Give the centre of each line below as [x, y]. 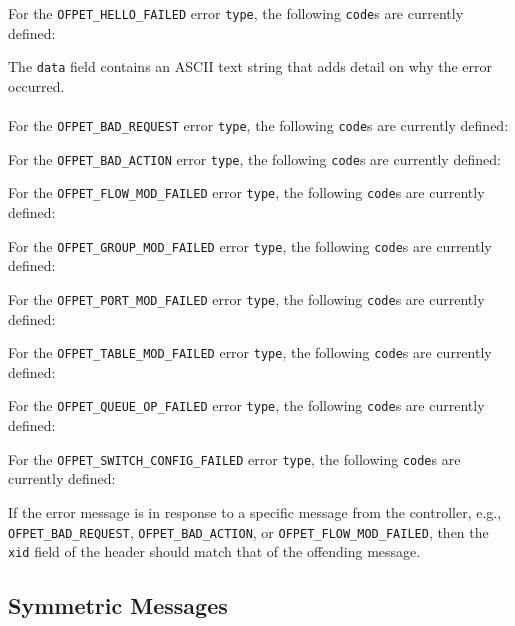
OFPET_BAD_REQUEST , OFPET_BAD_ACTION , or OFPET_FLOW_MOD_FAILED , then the [248, 531]
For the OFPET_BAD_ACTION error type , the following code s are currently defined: [254, 158]
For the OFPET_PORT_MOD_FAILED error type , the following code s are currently [246, 298]
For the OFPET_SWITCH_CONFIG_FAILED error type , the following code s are [234, 458]
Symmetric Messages [118, 605]
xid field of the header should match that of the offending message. [214, 551]
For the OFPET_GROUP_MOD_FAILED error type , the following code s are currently [250, 245]
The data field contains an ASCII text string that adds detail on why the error [250, 66]
